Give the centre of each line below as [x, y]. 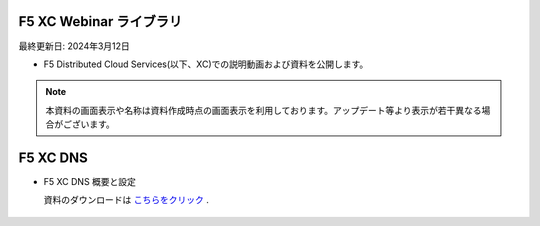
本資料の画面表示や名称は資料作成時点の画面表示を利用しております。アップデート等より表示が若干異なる [263, 110]
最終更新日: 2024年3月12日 [74, 46]
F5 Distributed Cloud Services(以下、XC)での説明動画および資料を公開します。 [206, 64]
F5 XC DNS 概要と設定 [90, 181]
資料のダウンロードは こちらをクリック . [126, 200]
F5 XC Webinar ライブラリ [100, 21]
